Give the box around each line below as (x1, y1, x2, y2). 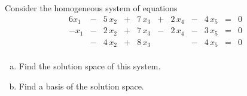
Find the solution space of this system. (19, 60, 161, 72)
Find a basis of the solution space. (19, 79, 144, 92)
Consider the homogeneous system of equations (5, 2, 178, 14)
